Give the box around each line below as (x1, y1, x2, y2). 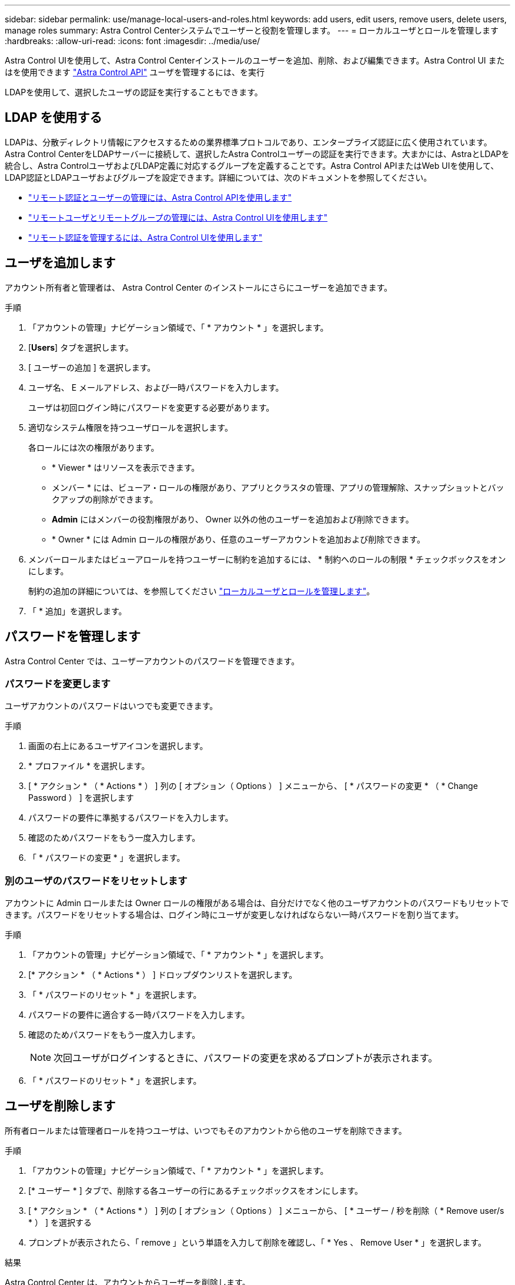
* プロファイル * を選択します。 (28, 761, 150, 771)
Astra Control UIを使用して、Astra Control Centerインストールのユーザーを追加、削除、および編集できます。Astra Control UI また (5, 55, 505, 65)
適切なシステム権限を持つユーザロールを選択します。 (28, 422, 233, 432)
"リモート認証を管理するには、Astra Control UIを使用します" (28, 232, 263, 242)
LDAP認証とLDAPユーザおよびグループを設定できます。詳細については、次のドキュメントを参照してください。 (5, 172, 432, 182)
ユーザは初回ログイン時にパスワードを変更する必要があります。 (28, 402, 275, 412)
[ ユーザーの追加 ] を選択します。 (28, 362, 156, 372)
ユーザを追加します (5, 255, 116, 271)
